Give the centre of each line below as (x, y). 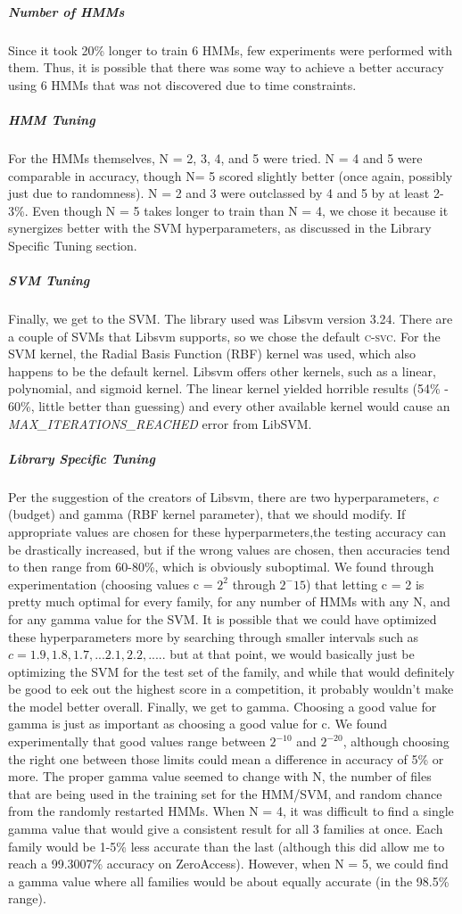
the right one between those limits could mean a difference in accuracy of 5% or (226, 758)
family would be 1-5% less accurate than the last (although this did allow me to (227, 846)
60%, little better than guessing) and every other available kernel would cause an (229, 406)
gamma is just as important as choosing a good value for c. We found (198, 724)
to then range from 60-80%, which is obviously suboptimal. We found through (221, 567)
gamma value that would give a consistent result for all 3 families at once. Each (226, 829)
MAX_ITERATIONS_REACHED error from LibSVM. (160, 423)
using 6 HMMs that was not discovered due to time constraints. (182, 84)
